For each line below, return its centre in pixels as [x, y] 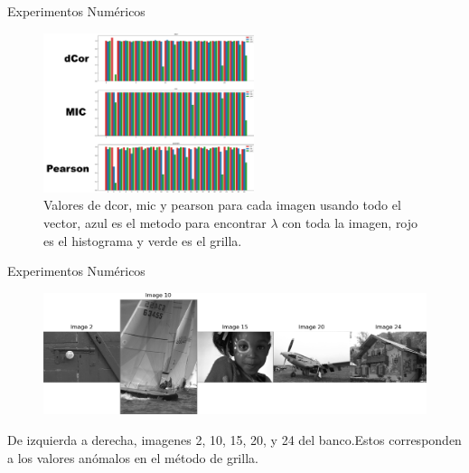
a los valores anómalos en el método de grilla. [133, 457]
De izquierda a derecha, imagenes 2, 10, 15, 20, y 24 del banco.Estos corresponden [234, 439]
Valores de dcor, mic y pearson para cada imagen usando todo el [222, 205]
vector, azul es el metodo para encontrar [155, 223]
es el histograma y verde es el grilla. [143, 240]
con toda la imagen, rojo [350, 223]
